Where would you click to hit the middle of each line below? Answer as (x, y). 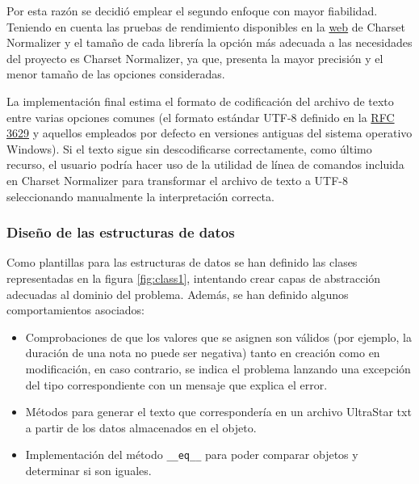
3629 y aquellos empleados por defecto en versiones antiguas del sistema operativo (209, 133)
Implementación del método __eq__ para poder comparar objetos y (192, 455)
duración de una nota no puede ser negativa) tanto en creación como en (203, 353)
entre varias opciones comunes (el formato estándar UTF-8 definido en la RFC (201, 117)
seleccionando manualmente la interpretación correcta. (140, 196)
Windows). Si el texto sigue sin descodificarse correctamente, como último (189, 148)
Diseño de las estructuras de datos (121, 232)
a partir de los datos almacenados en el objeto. (141, 427)
